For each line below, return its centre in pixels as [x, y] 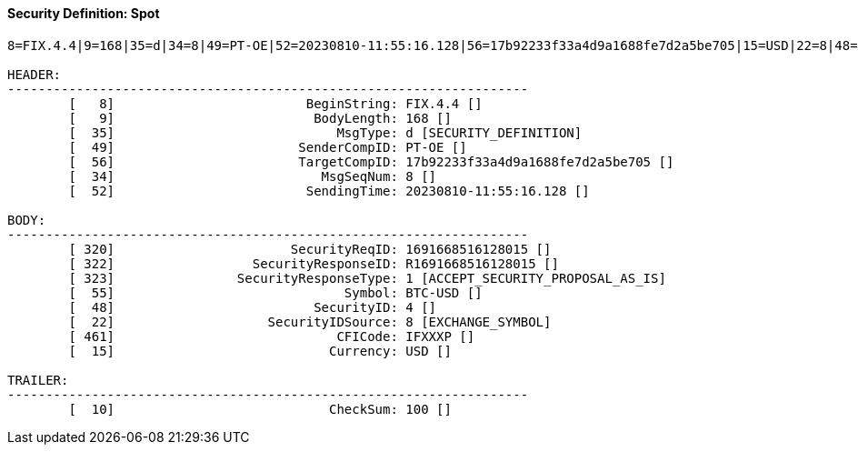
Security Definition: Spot [84, 13]
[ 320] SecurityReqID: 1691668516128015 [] [310, 249]
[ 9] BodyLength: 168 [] [260, 118]
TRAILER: [38, 380]
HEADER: [35, 74]
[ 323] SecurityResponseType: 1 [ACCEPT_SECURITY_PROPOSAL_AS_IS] [367, 278]
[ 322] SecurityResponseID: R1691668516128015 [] [314, 263]
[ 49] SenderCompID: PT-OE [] [268, 147]
